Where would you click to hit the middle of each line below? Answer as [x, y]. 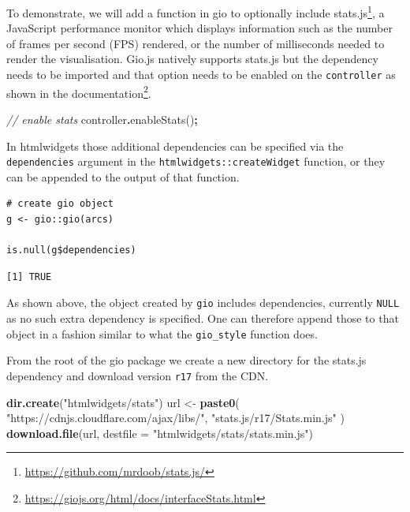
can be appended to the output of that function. [123, 176]
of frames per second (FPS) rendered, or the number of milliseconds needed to [196, 43]
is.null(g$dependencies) [71, 250]
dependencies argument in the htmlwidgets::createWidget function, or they [196, 161]
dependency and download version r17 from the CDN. [138, 375]
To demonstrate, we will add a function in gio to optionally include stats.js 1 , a [196, 11]
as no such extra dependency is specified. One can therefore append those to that [203, 318]
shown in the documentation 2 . [79, 92]
